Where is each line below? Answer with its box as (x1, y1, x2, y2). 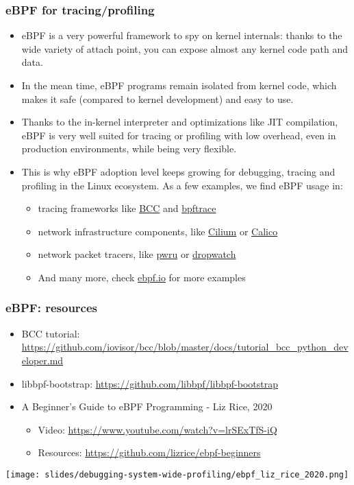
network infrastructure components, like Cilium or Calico (38, 224, 278, 238)
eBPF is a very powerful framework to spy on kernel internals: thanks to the (21, 28, 342, 43)
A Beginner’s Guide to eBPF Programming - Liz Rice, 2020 (21, 399, 273, 414)
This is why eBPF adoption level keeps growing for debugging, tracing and (21, 164, 336, 178)
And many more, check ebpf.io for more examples (38, 270, 246, 284)
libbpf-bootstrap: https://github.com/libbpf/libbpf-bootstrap (21, 376, 278, 390)
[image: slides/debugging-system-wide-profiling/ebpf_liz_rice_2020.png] (5, 469, 349, 480)
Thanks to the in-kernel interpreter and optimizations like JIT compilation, (21, 115, 338, 129)
